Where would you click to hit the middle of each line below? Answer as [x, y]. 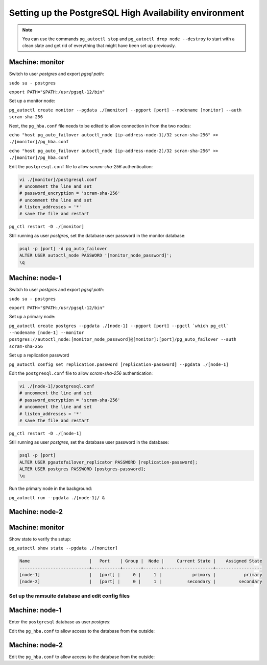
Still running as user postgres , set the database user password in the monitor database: [97, 235]
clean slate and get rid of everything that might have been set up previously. [99, 46]
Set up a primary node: [32, 317]
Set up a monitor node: [32, 101]
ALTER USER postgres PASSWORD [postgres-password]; [83, 469]
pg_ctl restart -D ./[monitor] [47, 227]
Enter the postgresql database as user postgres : [60, 622]
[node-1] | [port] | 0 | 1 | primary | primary [141, 575]
